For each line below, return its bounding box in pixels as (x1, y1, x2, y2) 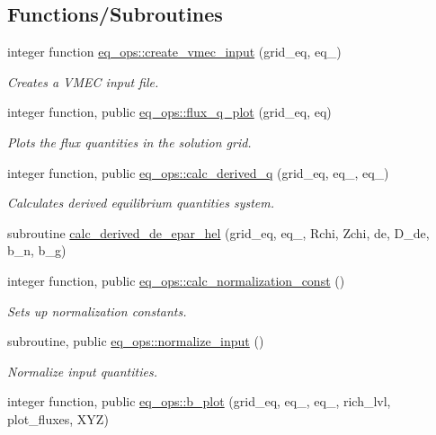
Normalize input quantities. (7, 361, 157, 380)
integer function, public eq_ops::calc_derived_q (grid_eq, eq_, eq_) (7, 163, 389, 182)
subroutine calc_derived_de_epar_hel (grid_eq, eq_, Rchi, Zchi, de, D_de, (7, 223, 430, 242)
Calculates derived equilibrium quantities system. (7, 193, 275, 212)
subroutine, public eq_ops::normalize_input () (7, 332, 264, 351)
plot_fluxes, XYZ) (7, 409, 109, 428)
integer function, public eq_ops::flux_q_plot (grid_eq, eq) (7, 102, 332, 121)
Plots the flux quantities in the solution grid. (7, 132, 252, 151)
